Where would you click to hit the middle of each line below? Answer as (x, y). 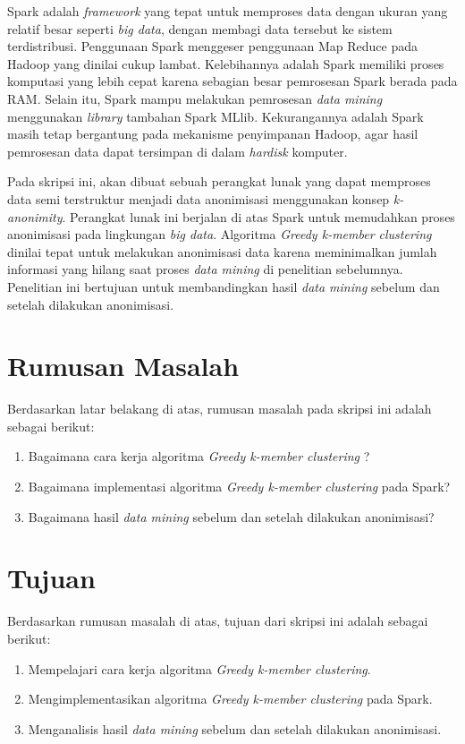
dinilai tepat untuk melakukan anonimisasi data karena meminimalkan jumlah (222, 251)
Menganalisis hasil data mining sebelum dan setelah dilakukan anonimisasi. (235, 728)
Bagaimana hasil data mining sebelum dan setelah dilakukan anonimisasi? (231, 516)
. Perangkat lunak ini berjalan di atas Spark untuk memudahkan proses (258, 216)
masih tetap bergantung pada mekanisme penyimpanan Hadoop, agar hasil (213, 134)
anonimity (35, 216)
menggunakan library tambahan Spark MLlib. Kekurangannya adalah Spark (216, 116)
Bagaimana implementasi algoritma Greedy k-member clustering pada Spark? (239, 486)
